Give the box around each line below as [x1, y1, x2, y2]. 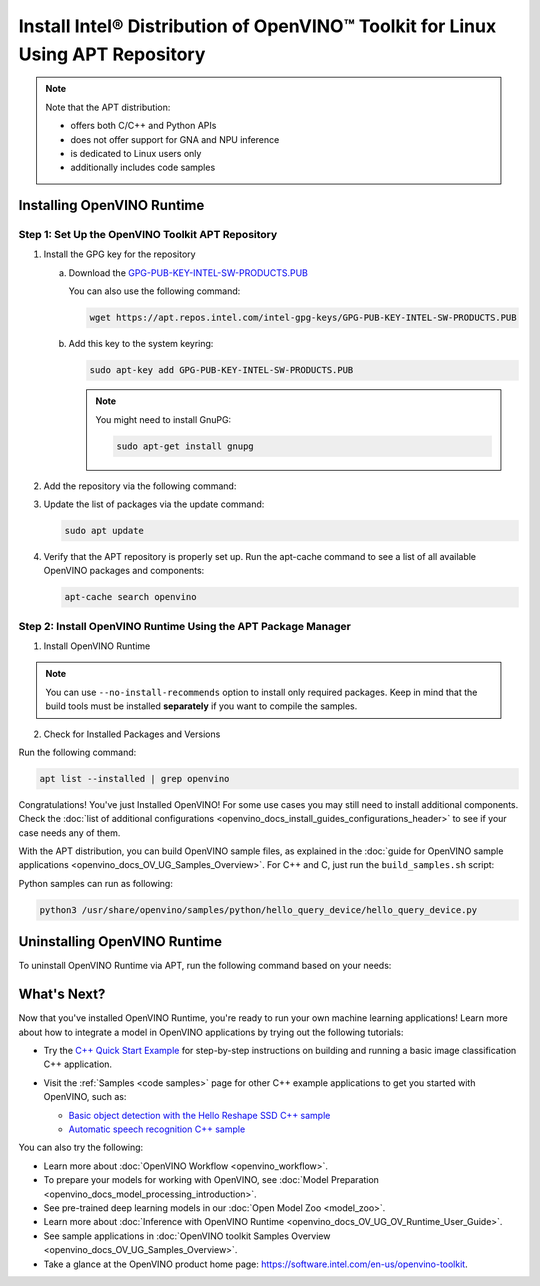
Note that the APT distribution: [45, 101, 171, 113]
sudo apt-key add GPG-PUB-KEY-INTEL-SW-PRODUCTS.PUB [89, 365, 354, 376]
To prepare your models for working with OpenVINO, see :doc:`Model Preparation [43, 1174, 380, 1186]
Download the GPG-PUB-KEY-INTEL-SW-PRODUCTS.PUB [68, 266, 309, 279]
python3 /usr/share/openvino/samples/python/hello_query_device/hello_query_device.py [39, 904, 478, 915]
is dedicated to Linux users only [70, 147, 202, 159]
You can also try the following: [18, 1141, 144, 1154]
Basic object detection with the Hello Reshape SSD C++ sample [68, 1109, 331, 1121]
